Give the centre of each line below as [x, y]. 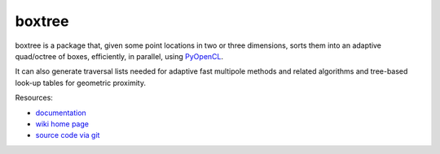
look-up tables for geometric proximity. [81, 83]
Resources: [34, 98]
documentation [61, 113]
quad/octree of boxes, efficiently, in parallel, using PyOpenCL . [119, 56]
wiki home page [62, 124]
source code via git [68, 135]
